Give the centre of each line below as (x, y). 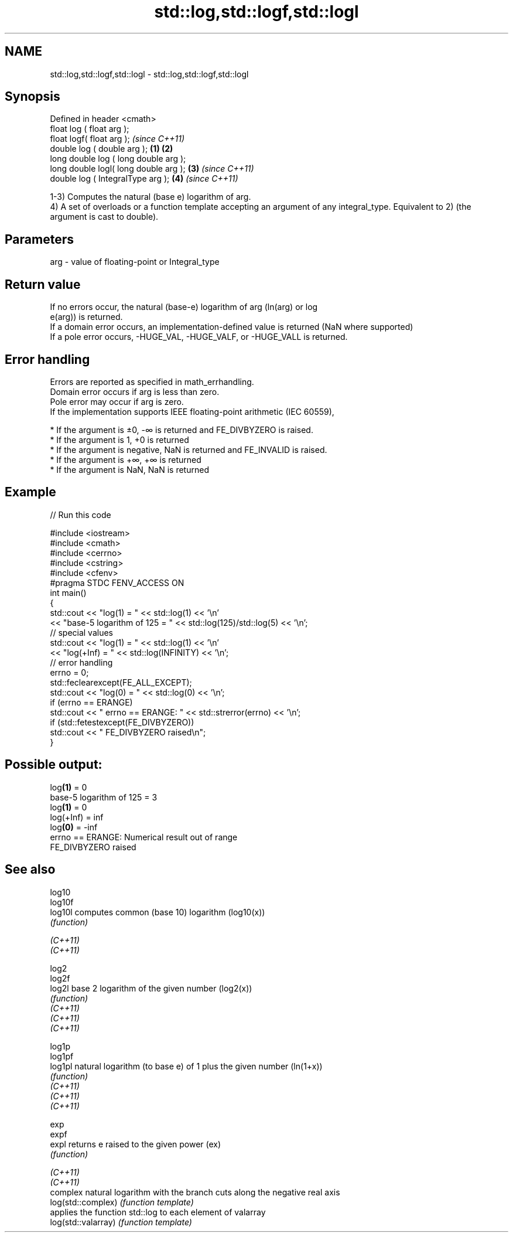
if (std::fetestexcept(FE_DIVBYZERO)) (122, 722)
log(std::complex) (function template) (122, 1202)
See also (30, 870)
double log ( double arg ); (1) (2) (112, 149)
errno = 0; (69, 672)
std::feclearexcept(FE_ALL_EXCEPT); (121, 682)
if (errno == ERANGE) (91, 702)
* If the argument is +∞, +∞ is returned (126, 459)
